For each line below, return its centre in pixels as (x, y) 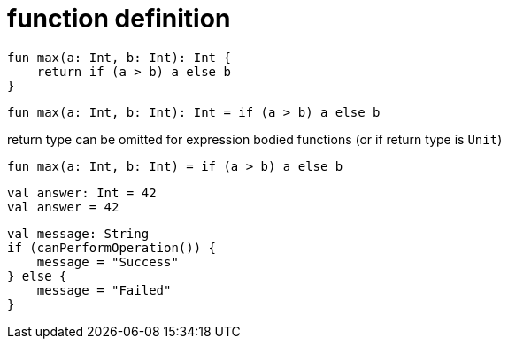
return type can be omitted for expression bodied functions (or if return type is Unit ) (255, 139)
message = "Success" (108, 261)
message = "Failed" (104, 290)
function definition (119, 19)
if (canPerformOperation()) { (112, 247)
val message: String (78, 233)
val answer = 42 (63, 207)
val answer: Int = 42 (82, 192)
